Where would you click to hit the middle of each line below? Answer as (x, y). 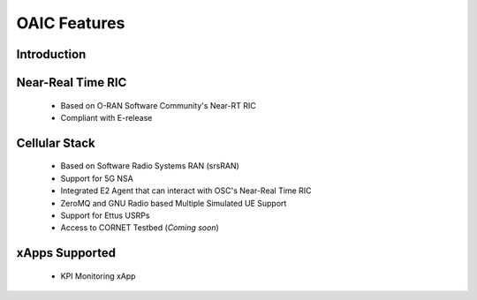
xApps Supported (66, 253)
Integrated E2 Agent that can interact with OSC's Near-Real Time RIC (186, 191)
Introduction (51, 54)
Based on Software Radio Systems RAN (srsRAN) (150, 166)
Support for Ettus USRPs (105, 215)
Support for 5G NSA (97, 178)
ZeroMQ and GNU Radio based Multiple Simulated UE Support (174, 203)
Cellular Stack (56, 142)
